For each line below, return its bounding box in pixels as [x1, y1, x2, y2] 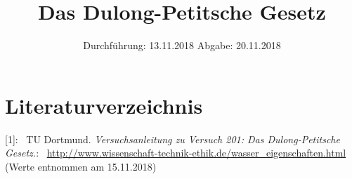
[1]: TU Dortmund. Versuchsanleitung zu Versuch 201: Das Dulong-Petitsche [5, 131, 340, 146]
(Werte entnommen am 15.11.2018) [5, 159, 157, 173]
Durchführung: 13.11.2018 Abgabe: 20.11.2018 [83, 38, 281, 53]
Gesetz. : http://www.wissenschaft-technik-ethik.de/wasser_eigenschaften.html [5, 145, 346, 160]
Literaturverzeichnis [5, 91, 203, 119]
